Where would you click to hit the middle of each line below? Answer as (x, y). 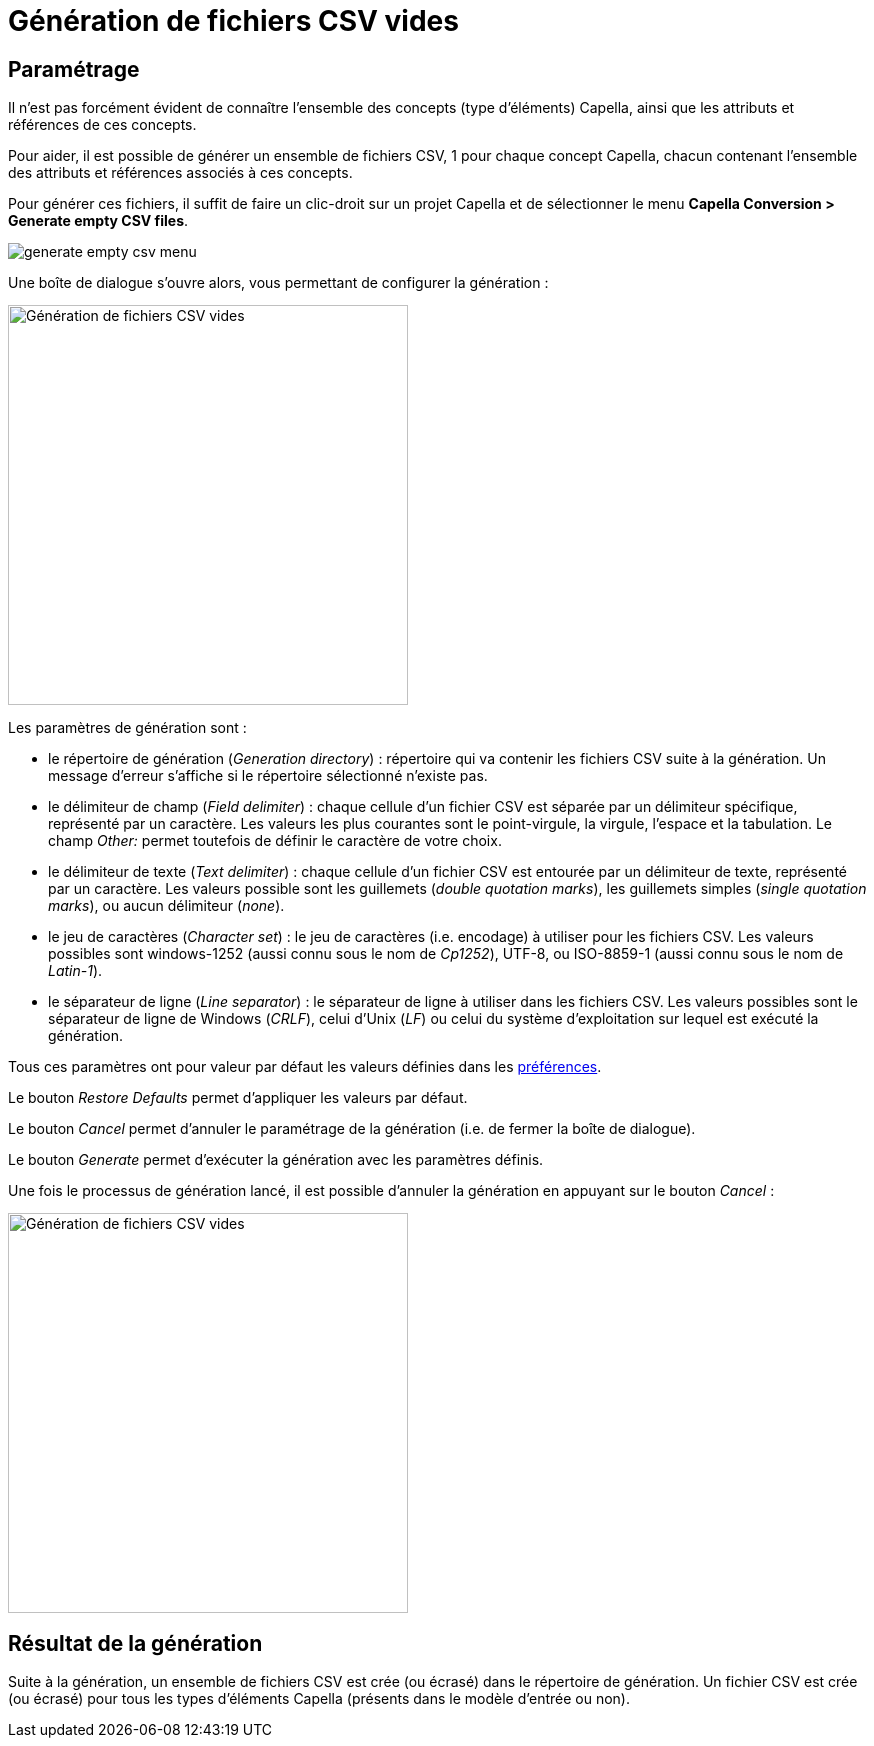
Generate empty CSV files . (98, 221)
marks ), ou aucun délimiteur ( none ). (166, 906)
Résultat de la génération (135, 1643)
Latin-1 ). (75, 971)
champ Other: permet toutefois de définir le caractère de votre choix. (275, 841)
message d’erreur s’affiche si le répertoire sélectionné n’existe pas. (268, 776)
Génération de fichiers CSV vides (233, 21)
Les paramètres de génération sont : (127, 728)
